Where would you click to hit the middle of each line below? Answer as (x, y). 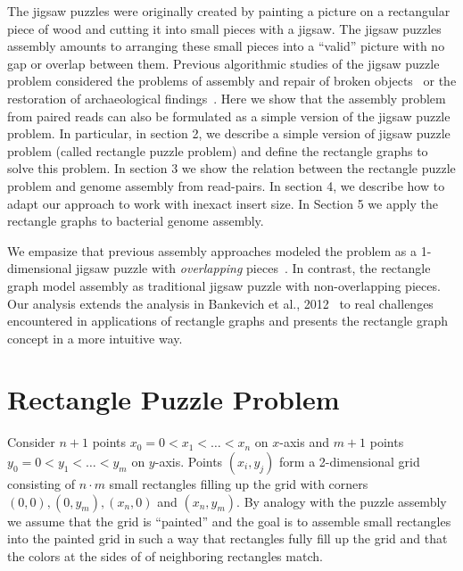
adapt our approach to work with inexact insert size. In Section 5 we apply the (223, 203)
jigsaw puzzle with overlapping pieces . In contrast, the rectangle (253, 268)
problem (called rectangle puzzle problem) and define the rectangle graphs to (218, 150)
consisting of (41, 484)
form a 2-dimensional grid (350, 461)
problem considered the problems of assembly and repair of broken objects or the (232, 81)
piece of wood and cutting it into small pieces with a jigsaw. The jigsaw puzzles (224, 28)
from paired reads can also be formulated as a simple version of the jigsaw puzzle (229, 116)
